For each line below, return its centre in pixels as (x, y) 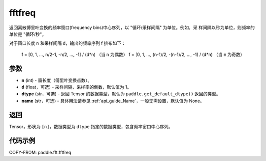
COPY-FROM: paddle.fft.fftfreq (40, 152)
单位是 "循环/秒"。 (28, 34)
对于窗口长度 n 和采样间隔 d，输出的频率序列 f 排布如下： (67, 43)
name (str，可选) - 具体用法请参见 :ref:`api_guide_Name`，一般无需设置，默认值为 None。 (113, 101)
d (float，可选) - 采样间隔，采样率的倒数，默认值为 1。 (76, 87)
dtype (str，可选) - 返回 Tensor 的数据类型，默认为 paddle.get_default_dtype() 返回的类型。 (121, 94)
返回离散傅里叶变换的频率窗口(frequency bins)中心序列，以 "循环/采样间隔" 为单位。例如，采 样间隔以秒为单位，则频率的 (132, 27)
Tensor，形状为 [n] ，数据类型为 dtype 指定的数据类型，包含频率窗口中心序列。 (91, 126)
